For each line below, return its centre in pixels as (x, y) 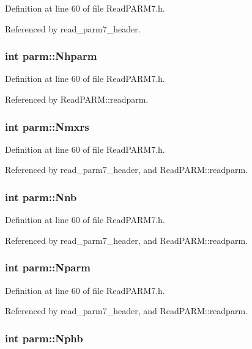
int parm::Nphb (44, 338)
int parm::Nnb (41, 197)
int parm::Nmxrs (47, 126)
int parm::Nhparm (51, 56)
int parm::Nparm (48, 267)
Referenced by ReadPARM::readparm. (77, 99)
